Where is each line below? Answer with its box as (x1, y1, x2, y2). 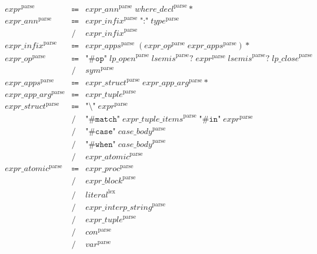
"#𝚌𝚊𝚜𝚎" (85, 128, 116, 136)
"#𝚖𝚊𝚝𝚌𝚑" (85, 115, 121, 123)
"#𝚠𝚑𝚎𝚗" (85, 140, 116, 149)
